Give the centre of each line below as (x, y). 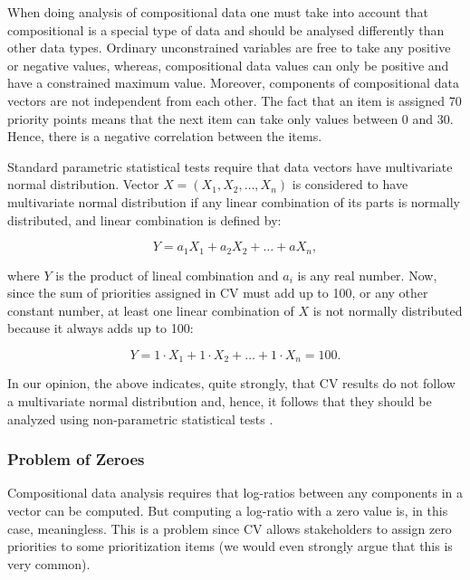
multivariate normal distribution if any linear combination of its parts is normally (234, 201)
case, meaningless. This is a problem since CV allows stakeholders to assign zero (230, 528)
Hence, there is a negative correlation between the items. (165, 136)
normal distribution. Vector (83, 184)
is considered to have (350, 184)
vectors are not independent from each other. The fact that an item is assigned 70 (235, 100)
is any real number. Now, (367, 275)
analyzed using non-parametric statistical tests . (140, 418)
